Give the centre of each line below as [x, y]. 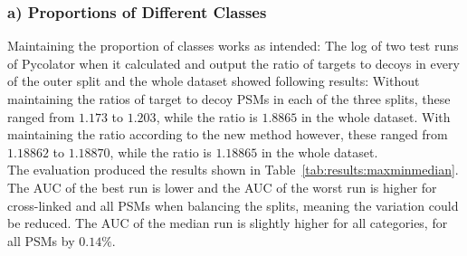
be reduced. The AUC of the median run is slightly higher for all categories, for [228, 223]
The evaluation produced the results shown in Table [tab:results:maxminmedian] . [233, 170]
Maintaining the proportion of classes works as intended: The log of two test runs [233, 46]
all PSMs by [41, 240]
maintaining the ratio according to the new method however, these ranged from [228, 134]
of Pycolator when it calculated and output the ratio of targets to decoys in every [233, 63]
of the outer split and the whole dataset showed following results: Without [214, 81]
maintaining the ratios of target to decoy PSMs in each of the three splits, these [229, 99]
